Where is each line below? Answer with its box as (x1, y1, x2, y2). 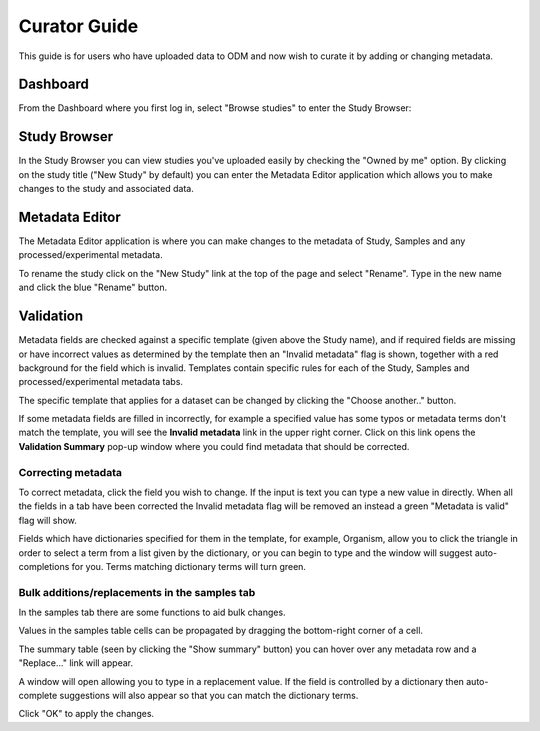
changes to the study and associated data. (18, 183, 194, 195)
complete (18, 690, 58, 702)
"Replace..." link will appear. (18, 657, 134, 669)
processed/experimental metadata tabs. (18, 376, 184, 388)
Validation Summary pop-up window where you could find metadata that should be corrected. (18, 440, 410, 452)
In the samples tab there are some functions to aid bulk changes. (18, 606, 286, 619)
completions (18, 560, 70, 572)
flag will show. (18, 514, 77, 526)
